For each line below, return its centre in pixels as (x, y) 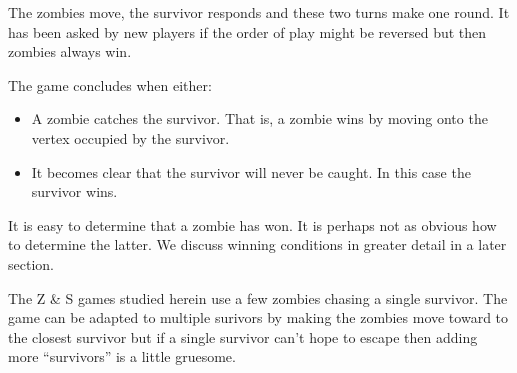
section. (31, 263)
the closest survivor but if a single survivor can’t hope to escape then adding (243, 336)
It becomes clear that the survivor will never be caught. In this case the (251, 171)
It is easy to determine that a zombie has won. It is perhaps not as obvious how (252, 224)
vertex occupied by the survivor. (130, 137)
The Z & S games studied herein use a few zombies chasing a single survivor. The (258, 297)
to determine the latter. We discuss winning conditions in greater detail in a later (257, 244)
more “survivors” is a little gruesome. (122, 356)
